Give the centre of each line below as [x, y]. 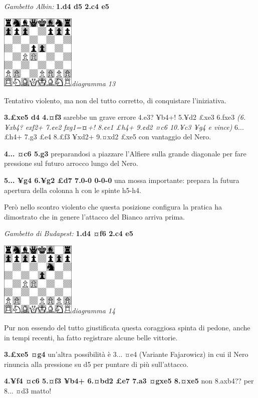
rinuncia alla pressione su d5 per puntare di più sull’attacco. [96, 364]
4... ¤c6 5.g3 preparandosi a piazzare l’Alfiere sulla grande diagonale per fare [125, 153]
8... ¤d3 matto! [28, 390]
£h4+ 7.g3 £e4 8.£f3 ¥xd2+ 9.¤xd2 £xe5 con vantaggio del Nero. [108, 137]
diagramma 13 [94, 83]
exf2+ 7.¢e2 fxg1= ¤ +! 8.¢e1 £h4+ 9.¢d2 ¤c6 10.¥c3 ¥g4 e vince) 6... [135, 127]
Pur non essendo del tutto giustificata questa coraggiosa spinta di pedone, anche [127, 327]
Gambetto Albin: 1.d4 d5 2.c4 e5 [57, 6]
